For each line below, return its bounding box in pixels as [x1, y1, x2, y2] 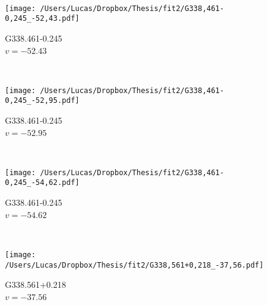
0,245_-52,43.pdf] [5, 14, 80, 23]
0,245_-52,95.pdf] [5, 96, 80, 105]
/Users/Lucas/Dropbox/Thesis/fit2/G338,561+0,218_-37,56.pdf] [5, 260, 264, 269]
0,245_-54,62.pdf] [5, 178, 80, 187]
